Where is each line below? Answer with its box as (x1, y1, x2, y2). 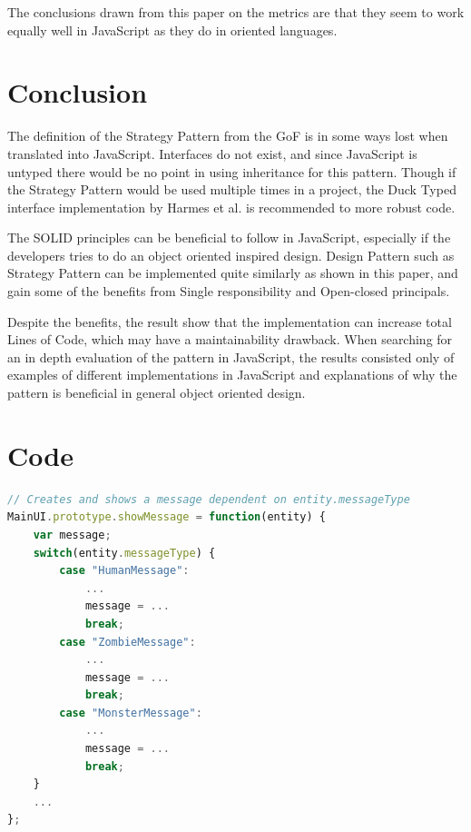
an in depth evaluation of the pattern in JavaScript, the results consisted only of (7, 347, 455, 366)
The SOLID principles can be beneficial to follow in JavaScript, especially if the (7, 228, 451, 247)
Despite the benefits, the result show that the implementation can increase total (7, 312, 452, 331)
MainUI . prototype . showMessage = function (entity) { (7, 510, 326, 524)
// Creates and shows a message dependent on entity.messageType (7, 492, 410, 506)
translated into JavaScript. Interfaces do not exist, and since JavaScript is (7, 144, 417, 163)
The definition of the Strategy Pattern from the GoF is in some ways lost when (7, 126, 448, 145)
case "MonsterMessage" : (59, 706, 202, 719)
